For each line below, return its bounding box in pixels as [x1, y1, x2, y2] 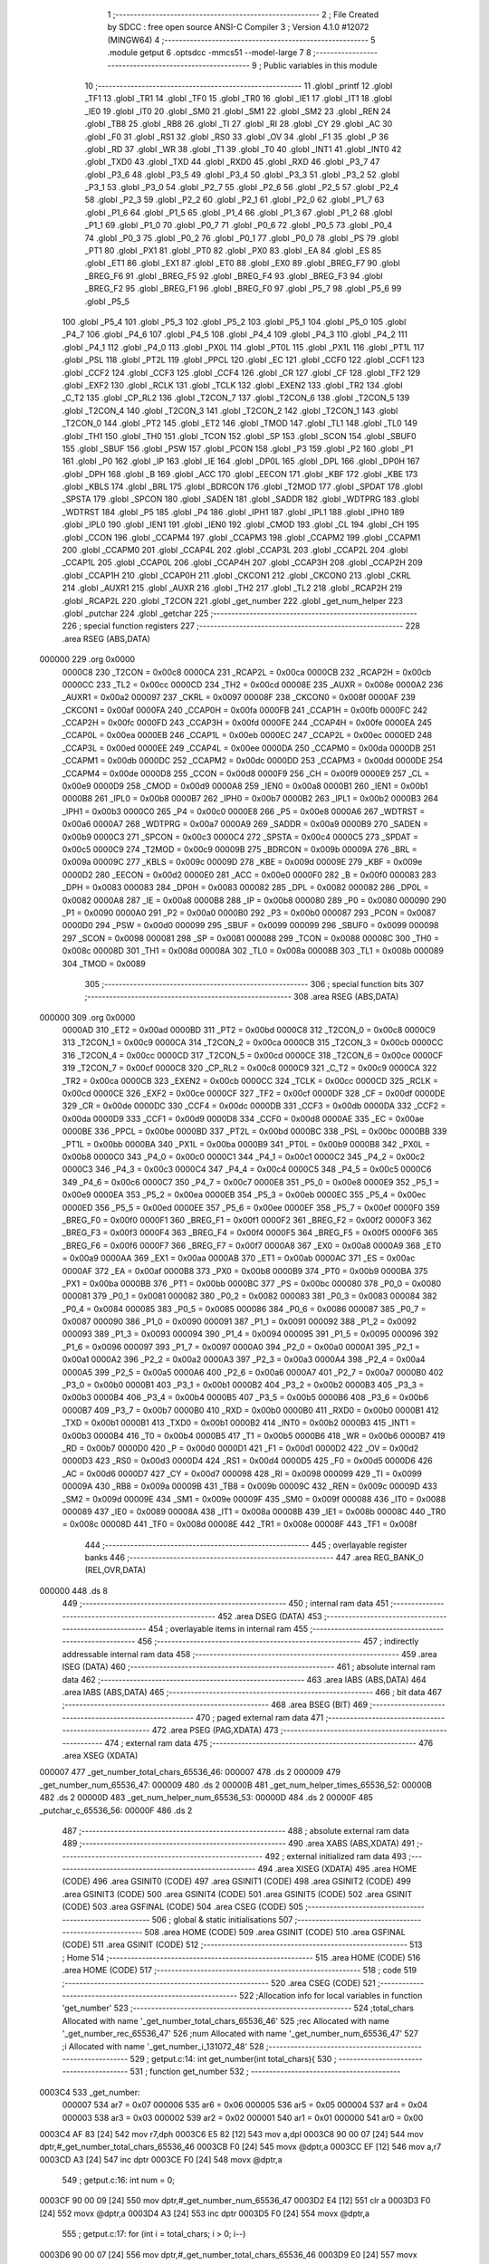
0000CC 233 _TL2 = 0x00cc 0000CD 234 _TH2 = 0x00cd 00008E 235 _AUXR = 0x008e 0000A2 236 [62, 679, 444, 690]
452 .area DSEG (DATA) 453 [217, 1610, 322, 1621]
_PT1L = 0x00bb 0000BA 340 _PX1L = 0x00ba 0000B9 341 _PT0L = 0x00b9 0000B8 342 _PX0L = [62, 1138, 430, 1149]
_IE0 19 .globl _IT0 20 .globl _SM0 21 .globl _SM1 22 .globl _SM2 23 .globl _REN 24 [84, 105, 391, 117]
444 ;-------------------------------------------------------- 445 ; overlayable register [84, 1540, 407, 1550]
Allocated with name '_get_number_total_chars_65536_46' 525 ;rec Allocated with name [62, 2015, 389, 2026]
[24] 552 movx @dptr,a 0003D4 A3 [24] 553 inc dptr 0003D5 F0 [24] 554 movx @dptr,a [39, 2208, 370, 2219]
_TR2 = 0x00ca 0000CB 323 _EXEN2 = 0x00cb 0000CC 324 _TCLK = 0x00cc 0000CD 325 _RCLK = [62, 1075, 439, 1086]
